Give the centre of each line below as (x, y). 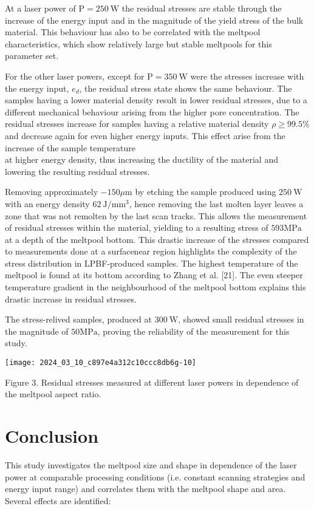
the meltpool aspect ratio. (53, 394)
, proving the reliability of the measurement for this (193, 331)
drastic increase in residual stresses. (71, 299)
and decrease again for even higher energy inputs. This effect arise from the (145, 135)
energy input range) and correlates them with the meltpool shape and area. (145, 489)
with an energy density (47, 203)
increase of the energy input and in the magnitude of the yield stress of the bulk (154, 20)
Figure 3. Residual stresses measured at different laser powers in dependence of (152, 382)
